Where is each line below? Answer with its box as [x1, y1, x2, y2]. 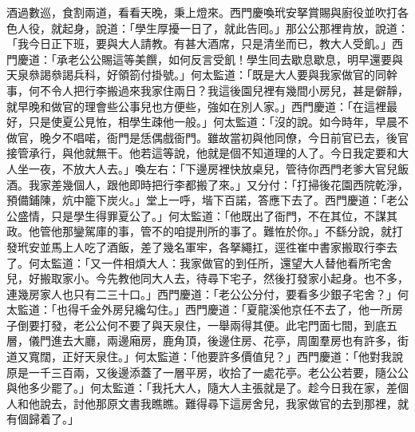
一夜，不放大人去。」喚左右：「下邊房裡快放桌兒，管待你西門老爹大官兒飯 [28, 160, 409, 176]
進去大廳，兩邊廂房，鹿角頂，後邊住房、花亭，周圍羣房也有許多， [50, 332, 397, 349]
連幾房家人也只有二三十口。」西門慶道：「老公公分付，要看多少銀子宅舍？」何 [6, 285, 409, 302]
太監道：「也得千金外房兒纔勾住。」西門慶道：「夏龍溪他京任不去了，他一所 [6, 301, 392, 318]
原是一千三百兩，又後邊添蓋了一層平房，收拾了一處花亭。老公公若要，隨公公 [6, 363, 409, 380]
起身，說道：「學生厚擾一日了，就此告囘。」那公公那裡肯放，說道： [61, 19, 409, 36]
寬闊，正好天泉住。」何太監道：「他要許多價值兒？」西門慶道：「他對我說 [28, 348, 403, 365]
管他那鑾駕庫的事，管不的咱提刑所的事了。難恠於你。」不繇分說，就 [39, 223, 392, 240]
